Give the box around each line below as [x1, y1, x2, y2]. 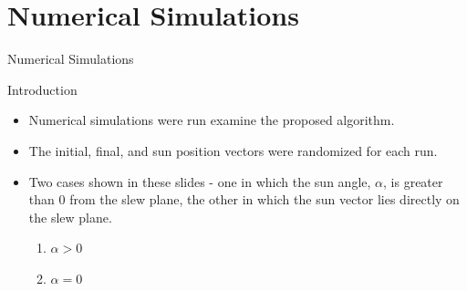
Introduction [7, 79, 78, 99]
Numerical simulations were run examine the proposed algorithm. [28, 110, 395, 130]
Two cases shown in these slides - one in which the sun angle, [28, 171, 371, 191]
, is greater [383, 171, 443, 191]
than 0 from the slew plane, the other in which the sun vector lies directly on [28, 190, 460, 209]
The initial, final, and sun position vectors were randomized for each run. [28, 140, 438, 160]
